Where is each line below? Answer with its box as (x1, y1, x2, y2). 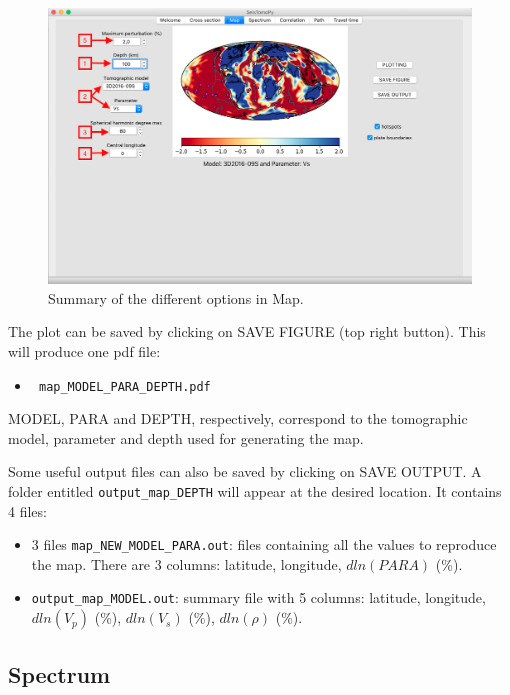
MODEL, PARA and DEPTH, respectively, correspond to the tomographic (8, 408, 468, 429)
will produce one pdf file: (8, 340, 161, 361)
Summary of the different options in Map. (48, 287, 304, 308)
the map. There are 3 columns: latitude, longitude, (31, 553, 342, 574)
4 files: (8, 500, 47, 521)
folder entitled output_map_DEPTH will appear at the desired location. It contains (8, 480, 502, 501)
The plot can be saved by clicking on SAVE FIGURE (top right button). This (8, 321, 486, 342)
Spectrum (8, 658, 111, 689)
